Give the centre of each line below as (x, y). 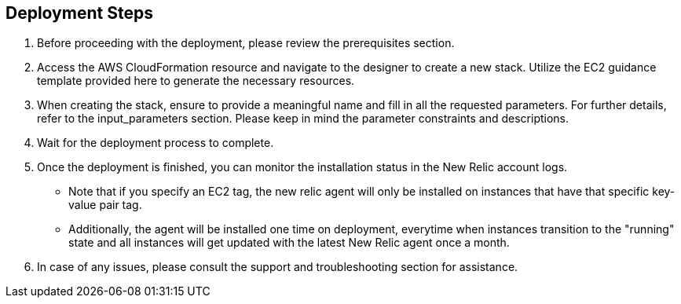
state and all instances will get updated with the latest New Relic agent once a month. (289, 243)
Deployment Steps (79, 13)
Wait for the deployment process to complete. (156, 143)
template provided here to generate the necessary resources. (196, 81)
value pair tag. (105, 205)
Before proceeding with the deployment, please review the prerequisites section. (246, 43)
